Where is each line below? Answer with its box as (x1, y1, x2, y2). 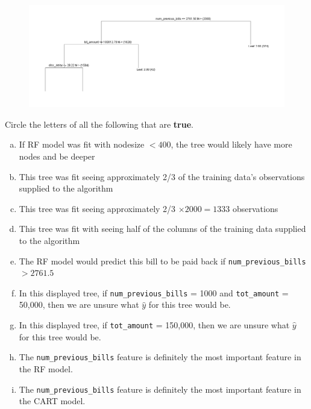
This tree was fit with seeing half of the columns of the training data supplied (19, 222, 306, 235)
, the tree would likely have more (171, 138, 292, 151)
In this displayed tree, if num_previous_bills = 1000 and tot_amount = (19, 286, 289, 299)
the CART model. (19, 395, 86, 407)
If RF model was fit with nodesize (19, 138, 145, 151)
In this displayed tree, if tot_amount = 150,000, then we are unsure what (19, 319, 290, 331)
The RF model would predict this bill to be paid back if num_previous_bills (19, 254, 306, 267)
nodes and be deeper (19, 149, 95, 162)
